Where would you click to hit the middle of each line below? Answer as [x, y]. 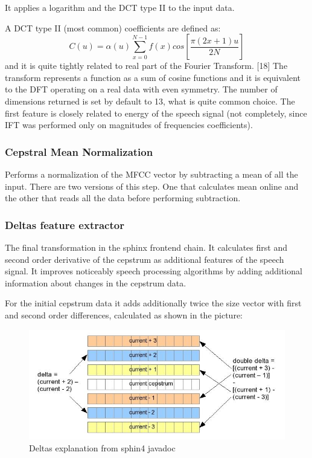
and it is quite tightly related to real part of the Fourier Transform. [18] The [146, 66]
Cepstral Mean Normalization [79, 151]
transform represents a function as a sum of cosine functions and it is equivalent [153, 77]
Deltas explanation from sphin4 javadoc [102, 447]
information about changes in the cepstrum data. [96, 282]
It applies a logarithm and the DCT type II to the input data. [120, 7]
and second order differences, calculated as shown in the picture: [124, 314]
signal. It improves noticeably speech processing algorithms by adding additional [154, 271]
